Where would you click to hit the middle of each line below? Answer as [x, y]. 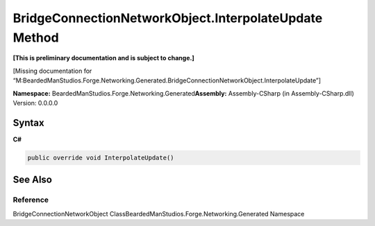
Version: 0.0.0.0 [35, 103]
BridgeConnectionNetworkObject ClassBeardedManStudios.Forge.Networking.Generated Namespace [159, 214]
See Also [32, 180]
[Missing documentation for [52, 71]
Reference [31, 200]
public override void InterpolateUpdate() [101, 157]
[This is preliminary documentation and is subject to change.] [103, 58]
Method [36, 37]
